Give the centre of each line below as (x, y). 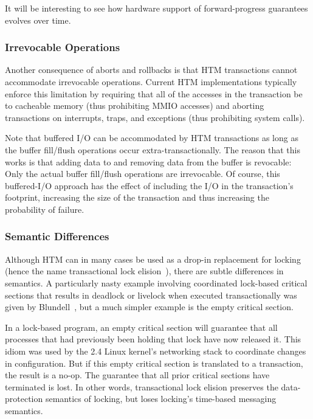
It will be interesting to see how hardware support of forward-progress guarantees (156, 8)
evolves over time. (38, 20)
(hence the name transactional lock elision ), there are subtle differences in (144, 271)
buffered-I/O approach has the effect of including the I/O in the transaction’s (149, 185)
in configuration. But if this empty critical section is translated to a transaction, (154, 363)
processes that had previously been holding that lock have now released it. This (153, 339)
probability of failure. (45, 209)
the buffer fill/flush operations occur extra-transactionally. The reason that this (153, 149)
